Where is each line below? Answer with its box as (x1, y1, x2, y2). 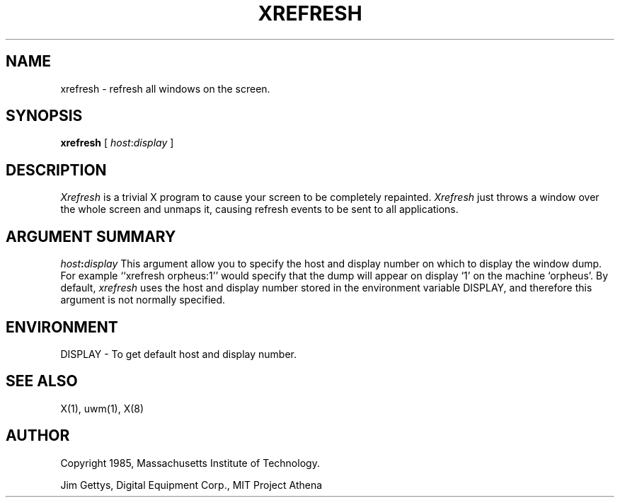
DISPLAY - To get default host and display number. (60, 347, 297, 360)
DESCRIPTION (6, 161, 107, 179)
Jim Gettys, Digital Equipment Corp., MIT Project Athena (60, 478, 323, 491)
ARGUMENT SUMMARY (6, 227, 176, 245)
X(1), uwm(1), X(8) (60, 402, 144, 415)
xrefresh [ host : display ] (60, 137, 174, 149)
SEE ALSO (6, 372, 78, 391)
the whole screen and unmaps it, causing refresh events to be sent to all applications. (60, 203, 459, 216)
